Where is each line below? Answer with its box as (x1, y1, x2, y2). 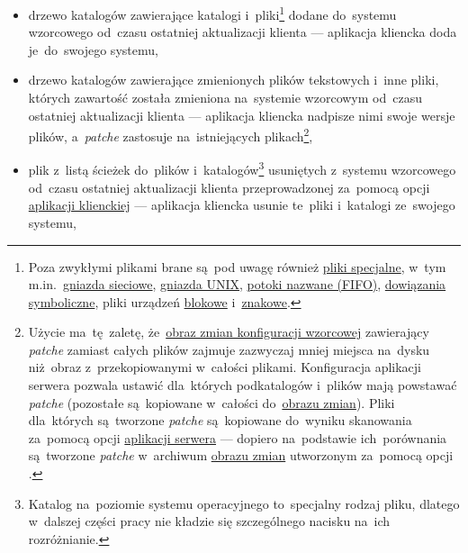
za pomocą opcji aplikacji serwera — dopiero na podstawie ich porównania (28, 428, 447, 447)
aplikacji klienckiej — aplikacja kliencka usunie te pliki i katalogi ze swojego (28, 195, 455, 214)
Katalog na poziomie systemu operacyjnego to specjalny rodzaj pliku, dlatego (28, 494, 460, 512)
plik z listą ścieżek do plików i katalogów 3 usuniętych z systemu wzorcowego (28, 158, 456, 179)
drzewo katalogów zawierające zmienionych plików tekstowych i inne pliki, (28, 70, 439, 89)
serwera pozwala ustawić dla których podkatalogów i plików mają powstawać (28, 376, 457, 394)
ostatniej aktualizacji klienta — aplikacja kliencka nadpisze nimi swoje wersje (28, 105, 455, 124)
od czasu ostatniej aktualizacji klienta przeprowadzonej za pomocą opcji (28, 177, 430, 196)
